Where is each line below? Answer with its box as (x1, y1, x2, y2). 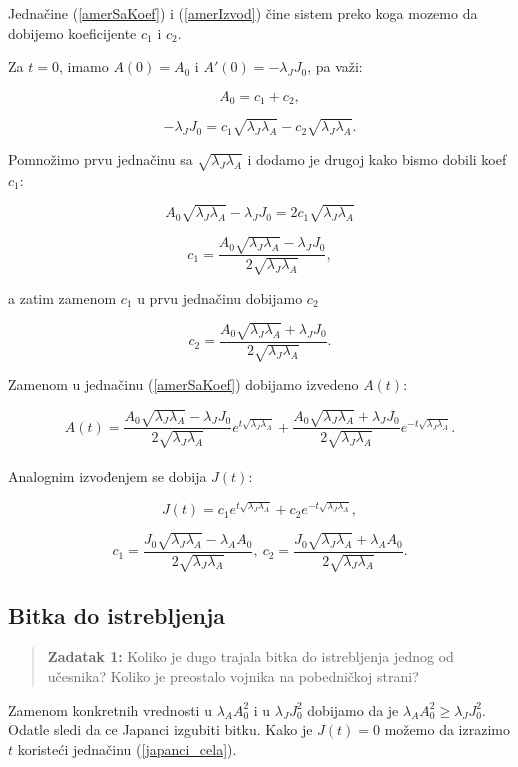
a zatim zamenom (8, 287, 117, 308)
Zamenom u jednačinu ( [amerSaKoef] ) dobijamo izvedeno (8, 374, 359, 395)
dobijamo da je (307, 699, 399, 720)
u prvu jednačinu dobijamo (137, 287, 303, 308)
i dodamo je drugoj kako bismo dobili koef (247, 148, 507, 169)
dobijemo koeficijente (8, 22, 137, 43)
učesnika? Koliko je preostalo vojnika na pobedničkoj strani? (47, 666, 419, 687)
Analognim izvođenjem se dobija (8, 466, 207, 487)
